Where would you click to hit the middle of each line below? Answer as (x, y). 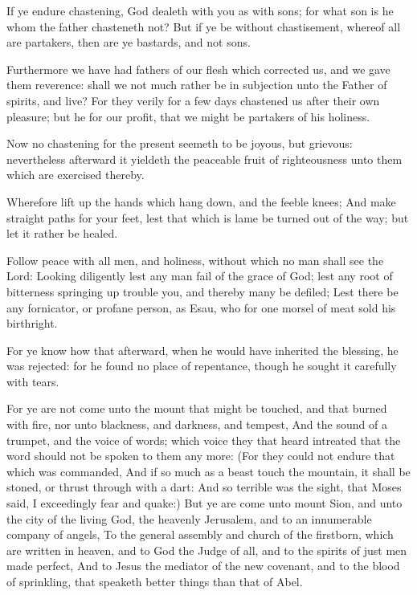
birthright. (32, 323)
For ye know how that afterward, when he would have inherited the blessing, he (202, 350)
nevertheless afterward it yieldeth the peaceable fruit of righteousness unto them (204, 159)
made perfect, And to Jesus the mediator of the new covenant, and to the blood (203, 566)
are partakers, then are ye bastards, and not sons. (129, 42)
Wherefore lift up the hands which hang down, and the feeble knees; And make (201, 201)
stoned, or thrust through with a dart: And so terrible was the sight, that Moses (204, 487)
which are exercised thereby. (76, 175)
